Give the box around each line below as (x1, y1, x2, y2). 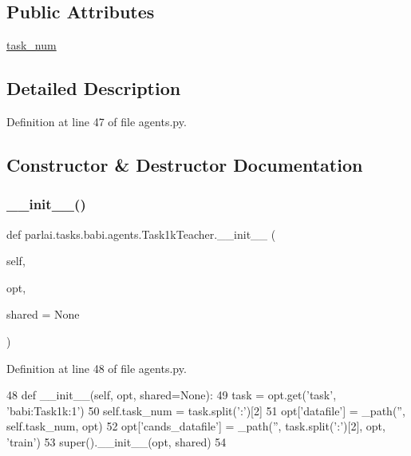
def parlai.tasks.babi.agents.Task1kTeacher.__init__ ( (6, 225, 276, 242)
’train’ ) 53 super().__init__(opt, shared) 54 (6, 433, 227, 450)
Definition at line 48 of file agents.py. (6, 359, 187, 376)
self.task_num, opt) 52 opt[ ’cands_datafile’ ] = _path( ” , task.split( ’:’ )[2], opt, (6, 418, 385, 434)
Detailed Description (6, 76, 181, 101)
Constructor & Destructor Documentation (6, 152, 363, 176)
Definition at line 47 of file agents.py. (6, 113, 187, 129)
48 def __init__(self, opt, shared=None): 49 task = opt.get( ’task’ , (6, 387, 337, 403)
